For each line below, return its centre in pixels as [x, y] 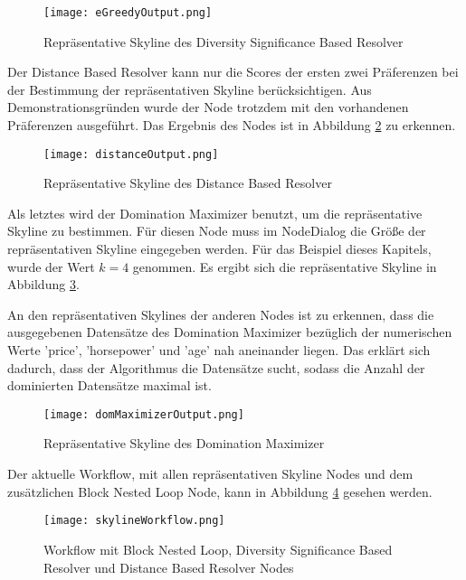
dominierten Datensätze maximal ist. [109, 385]
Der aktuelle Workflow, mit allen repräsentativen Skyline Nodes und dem [210, 474]
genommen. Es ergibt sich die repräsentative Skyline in [285, 266]
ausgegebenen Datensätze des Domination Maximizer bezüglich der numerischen [230, 332]
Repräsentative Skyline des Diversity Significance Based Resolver [223, 41]
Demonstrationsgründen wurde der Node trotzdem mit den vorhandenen [208, 107]
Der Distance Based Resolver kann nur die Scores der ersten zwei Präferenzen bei [233, 72]
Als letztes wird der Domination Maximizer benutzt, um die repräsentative [215, 213]
